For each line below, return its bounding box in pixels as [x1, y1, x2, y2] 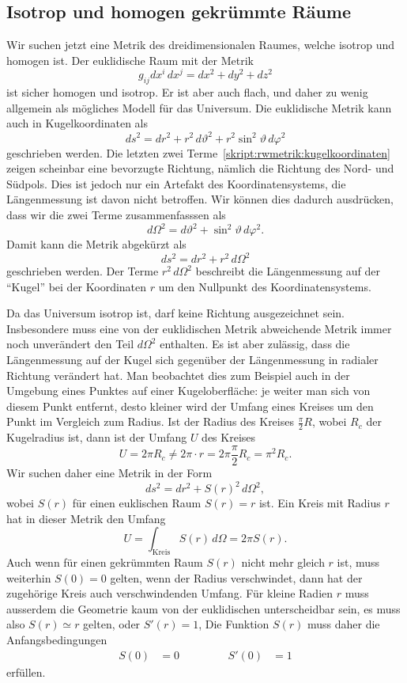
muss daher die [307, 616, 380, 632]
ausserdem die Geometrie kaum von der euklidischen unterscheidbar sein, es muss [6, 600, 401, 617]
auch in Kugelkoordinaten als [6, 115, 149, 131]
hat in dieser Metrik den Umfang [6, 510, 166, 526]
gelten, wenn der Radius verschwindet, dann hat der [110, 569, 363, 586]
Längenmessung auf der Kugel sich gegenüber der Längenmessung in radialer [6, 351, 379, 368]
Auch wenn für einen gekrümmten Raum [6, 554, 203, 571]
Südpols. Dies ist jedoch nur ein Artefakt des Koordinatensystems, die [6, 175, 346, 192]
